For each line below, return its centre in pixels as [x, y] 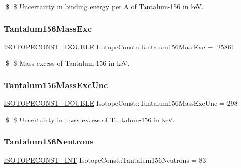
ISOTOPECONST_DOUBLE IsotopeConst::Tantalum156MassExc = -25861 [119, 46]
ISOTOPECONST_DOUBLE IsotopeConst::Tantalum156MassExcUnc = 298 [121, 103]
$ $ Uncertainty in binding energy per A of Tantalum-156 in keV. [105, 6]
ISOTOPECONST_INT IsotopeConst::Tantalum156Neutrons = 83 [105, 159]
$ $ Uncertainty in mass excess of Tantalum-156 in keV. [90, 119]
